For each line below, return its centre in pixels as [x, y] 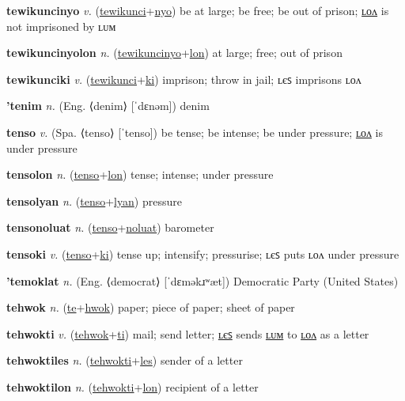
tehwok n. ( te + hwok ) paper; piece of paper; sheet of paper [151, 307]
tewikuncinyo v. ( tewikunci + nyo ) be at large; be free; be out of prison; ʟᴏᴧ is [198, 10]
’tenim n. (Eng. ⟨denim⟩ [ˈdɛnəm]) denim [108, 106]
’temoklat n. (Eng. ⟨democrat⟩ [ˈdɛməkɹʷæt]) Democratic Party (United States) [202, 280]
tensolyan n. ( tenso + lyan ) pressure [94, 200]
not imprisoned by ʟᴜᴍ [61, 26]
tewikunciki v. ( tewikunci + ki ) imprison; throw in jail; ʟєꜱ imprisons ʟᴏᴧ [184, 79]
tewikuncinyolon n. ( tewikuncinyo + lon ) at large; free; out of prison [174, 53]
